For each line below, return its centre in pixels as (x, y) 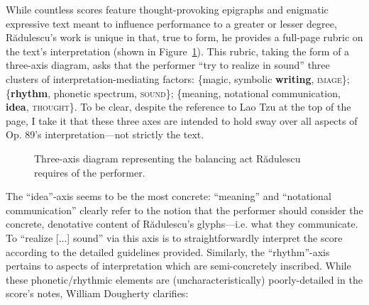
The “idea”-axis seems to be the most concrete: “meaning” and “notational (169, 196)
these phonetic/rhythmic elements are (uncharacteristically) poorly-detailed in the (184, 279)
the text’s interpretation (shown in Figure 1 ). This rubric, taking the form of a (178, 51)
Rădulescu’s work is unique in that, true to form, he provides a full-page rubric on (184, 37)
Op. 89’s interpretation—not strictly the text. (105, 134)
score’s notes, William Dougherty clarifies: (97, 293)
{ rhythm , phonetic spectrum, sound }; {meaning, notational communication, (173, 93)
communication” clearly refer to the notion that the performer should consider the (184, 210)
